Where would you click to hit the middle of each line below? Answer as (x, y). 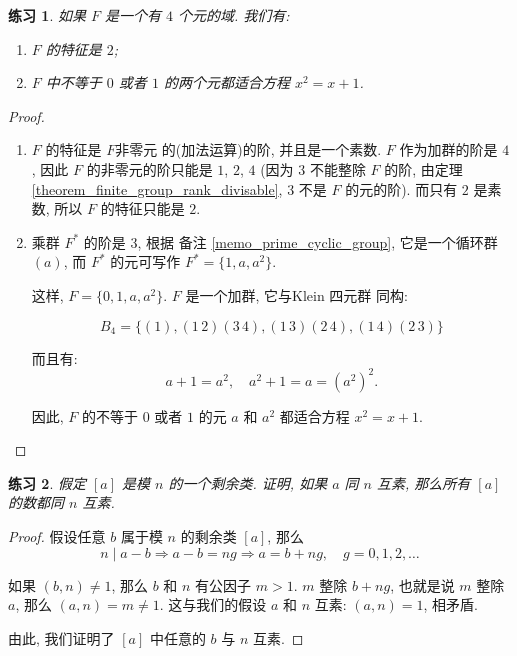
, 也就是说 (422, 584)
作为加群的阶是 (448, 149)
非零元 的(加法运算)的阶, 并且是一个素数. (248, 149)
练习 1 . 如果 (47, 15)
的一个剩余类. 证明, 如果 (248, 482)
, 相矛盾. (450, 604)
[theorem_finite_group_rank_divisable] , (157, 188)
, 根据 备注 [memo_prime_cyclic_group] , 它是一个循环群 (317, 241)
